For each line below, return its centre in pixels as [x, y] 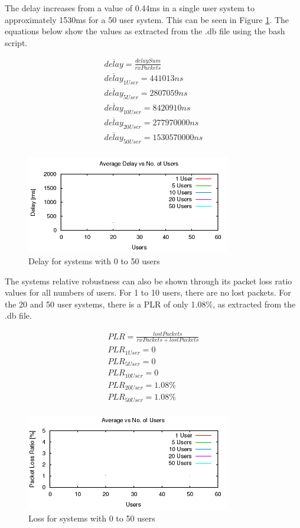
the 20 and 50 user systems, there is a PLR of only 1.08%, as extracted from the [150, 304]
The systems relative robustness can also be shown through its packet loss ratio [149, 281]
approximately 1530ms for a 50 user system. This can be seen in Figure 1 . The [147, 19]
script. [16, 42]
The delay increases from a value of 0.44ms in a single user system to [130, 8]
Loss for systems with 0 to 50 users [92, 518]
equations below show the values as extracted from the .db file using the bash [145, 31]
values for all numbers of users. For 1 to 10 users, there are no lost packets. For [148, 292]
